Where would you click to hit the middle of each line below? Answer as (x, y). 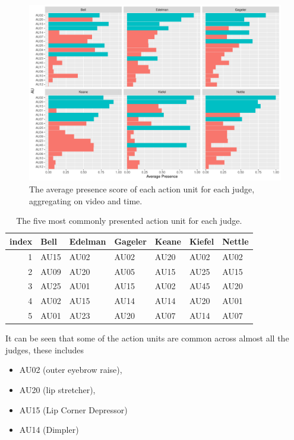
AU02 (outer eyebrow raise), (71, 370)
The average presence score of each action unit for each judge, (142, 189)
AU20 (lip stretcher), (57, 389)
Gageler (130, 241)
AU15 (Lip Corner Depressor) (73, 409)
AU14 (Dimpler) (49, 430)
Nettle (235, 241)
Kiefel (202, 241)
